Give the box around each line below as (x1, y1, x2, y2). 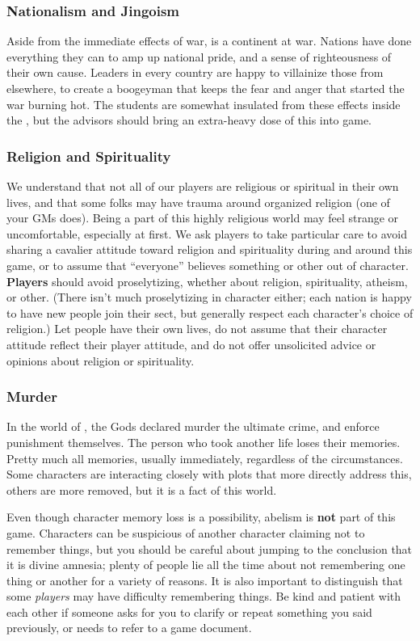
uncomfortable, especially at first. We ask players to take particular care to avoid (6, 225, 407, 242)
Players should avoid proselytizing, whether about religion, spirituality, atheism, (6, 272, 408, 289)
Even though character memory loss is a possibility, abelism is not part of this (6, 508, 396, 525)
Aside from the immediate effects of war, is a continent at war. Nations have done (6, 32, 412, 49)
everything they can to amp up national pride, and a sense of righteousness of (6, 48, 392, 65)
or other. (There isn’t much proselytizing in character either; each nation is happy (6, 289, 412, 306)
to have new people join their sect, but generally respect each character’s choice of (6, 304, 414, 321)
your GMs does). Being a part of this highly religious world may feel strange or (6, 209, 399, 226)
